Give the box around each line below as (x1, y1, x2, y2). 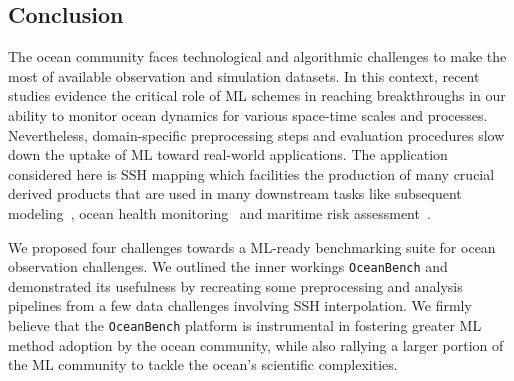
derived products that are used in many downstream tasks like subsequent (8, 183, 462, 204)
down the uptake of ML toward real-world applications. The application (8, 144, 448, 165)
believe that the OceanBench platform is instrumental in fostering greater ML (8, 314, 482, 335)
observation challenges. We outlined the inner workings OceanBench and (8, 256, 448, 277)
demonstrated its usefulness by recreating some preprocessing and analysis (8, 275, 463, 296)
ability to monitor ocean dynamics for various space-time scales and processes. (8, 104, 488, 125)
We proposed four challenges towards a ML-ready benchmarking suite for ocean (8, 236, 496, 257)
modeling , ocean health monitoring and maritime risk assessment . (8, 202, 431, 223)
